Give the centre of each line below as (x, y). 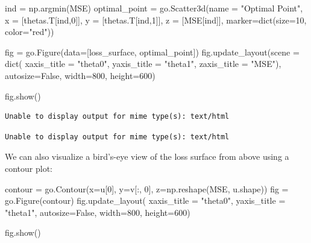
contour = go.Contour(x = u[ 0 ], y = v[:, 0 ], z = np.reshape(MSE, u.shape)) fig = (147, 188)
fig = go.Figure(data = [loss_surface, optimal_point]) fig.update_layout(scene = (152, 52)
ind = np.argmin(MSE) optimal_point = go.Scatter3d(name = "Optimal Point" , (154, 8)
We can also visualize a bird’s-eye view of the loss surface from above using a (147, 156)
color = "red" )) (30, 32)
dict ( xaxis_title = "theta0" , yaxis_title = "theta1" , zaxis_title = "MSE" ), (143, 64)
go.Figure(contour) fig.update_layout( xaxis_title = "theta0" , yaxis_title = (145, 200)
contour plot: (29, 168)
